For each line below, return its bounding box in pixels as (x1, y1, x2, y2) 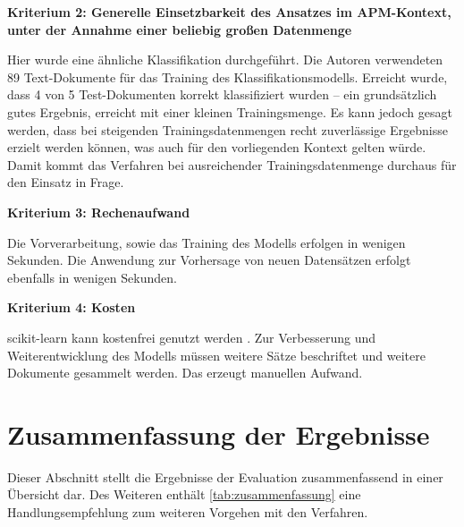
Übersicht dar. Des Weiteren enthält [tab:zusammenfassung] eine (7, 485, 361, 504)
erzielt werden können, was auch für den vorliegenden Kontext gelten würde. (7, 138, 426, 157)
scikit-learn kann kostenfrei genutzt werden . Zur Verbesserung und (7, 327, 376, 346)
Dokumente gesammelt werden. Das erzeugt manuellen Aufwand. (7, 363, 363, 382)
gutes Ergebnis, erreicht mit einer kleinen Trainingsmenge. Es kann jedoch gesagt (7, 102, 452, 121)
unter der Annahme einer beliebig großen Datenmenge (7, 20, 352, 38)
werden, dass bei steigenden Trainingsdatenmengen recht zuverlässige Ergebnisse (7, 120, 448, 139)
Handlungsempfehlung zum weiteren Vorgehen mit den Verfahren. (7, 503, 368, 521)
